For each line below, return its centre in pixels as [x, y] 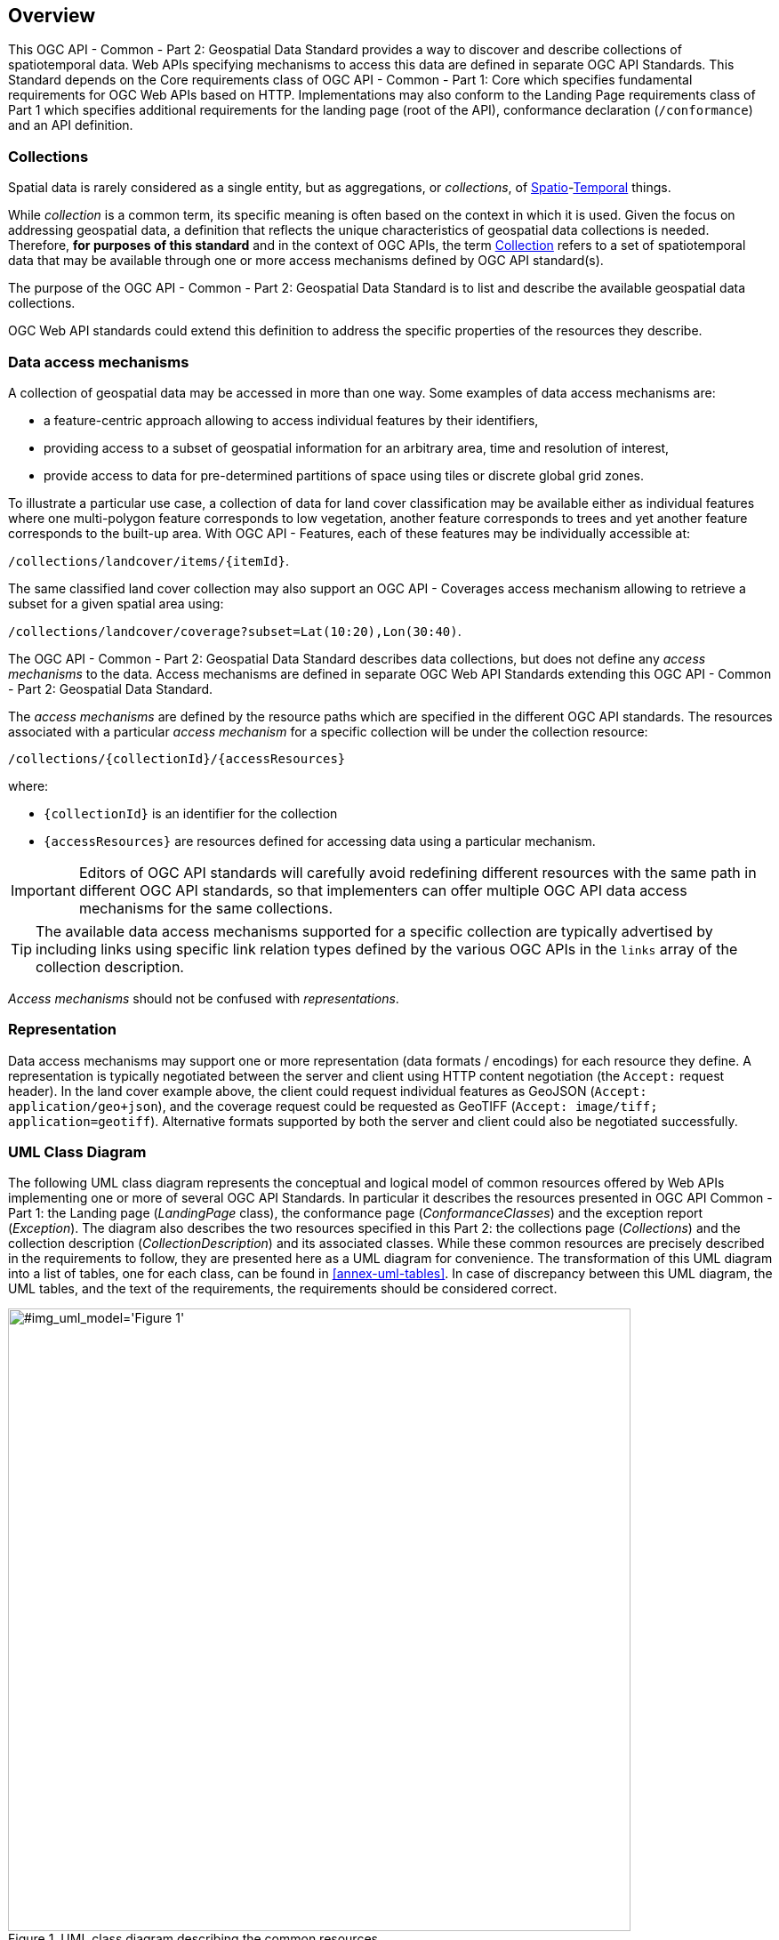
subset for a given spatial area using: [116, 603]
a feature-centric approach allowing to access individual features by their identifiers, [291, 420]
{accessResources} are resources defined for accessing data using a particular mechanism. [320, 841]
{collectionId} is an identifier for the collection [191, 813]
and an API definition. [71, 125]
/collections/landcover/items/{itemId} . [149, 560]
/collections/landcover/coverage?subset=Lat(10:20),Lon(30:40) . [235, 631]
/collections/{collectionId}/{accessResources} [177, 758]
